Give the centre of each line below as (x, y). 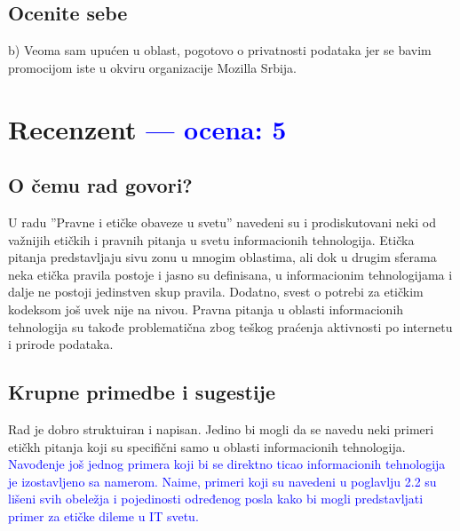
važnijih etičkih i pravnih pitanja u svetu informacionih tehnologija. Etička (211, 239)
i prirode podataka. (61, 344)
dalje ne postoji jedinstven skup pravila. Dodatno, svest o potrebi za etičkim (216, 292)
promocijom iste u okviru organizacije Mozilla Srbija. (152, 67)
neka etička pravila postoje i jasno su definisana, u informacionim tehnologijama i (230, 274)
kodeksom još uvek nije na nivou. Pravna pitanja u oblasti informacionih (206, 309)
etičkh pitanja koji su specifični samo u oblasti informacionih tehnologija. (207, 446)
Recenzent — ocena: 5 (147, 128)
